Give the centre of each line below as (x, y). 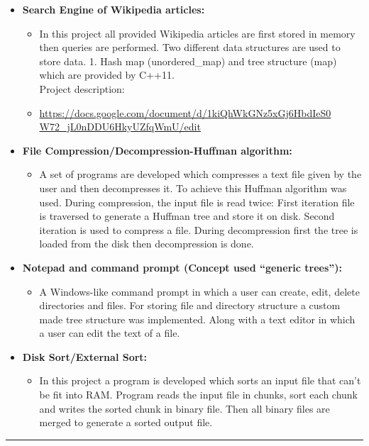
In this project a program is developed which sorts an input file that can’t (200, 380)
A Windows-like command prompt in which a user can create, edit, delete (199, 291)
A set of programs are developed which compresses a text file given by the (200, 174)
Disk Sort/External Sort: (85, 356)
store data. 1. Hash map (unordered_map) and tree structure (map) (188, 61)
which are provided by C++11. (107, 75)
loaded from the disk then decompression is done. (147, 244)
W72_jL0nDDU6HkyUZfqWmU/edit (120, 127)
